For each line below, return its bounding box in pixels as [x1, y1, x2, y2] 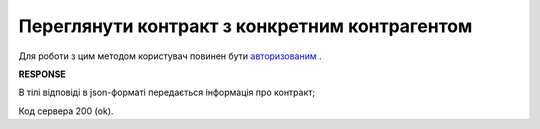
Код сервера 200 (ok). [18, 105, 114, 117]
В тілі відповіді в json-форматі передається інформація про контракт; [18, 86, 316, 99]
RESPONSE [18, 68, 67, 80]
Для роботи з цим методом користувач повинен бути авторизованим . [18, 50, 322, 62]
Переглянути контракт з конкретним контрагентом [18, 15, 473, 37]
